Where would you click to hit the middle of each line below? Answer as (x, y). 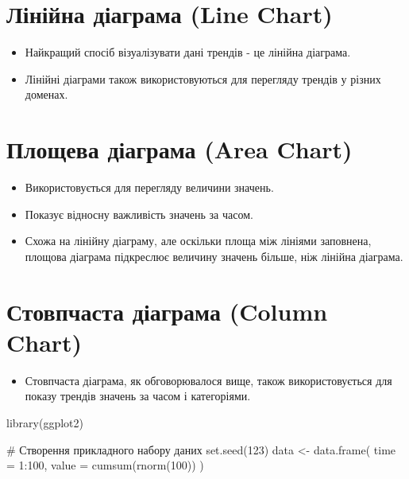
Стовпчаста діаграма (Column (167, 311)
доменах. (46, 94)
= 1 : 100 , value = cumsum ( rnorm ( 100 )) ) (105, 465)
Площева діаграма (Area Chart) (179, 149)
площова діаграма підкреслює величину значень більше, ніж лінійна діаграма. (214, 256)
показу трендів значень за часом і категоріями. (138, 396)
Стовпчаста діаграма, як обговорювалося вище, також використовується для (208, 380)
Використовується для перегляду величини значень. (149, 187)
